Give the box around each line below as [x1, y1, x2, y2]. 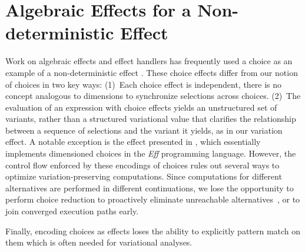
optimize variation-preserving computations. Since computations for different [5, 170, 282, 183]
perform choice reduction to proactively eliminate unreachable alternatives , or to [5, 193, 300, 205]
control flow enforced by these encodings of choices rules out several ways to [5, 158, 280, 171]
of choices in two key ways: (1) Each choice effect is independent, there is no [5, 78, 282, 90]
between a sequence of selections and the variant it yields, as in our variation [5, 124, 283, 136]
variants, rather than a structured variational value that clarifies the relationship [5, 112, 296, 125]
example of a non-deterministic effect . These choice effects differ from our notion [5, 66, 298, 78]
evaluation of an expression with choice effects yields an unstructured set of [5, 101, 277, 113]
